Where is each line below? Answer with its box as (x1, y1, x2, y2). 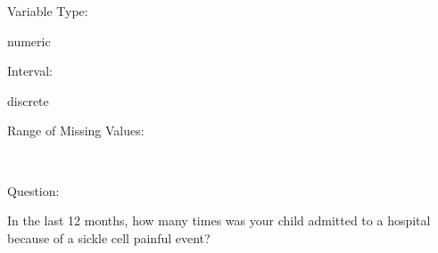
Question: (7, 181, 60, 200)
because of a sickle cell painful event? (7, 228, 211, 247)
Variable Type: (7, 2, 88, 20)
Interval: (7, 61, 53, 80)
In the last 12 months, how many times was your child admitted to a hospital (7, 211, 431, 230)
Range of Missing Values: (7, 121, 145, 140)
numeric (7, 31, 51, 50)
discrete (7, 91, 49, 110)
